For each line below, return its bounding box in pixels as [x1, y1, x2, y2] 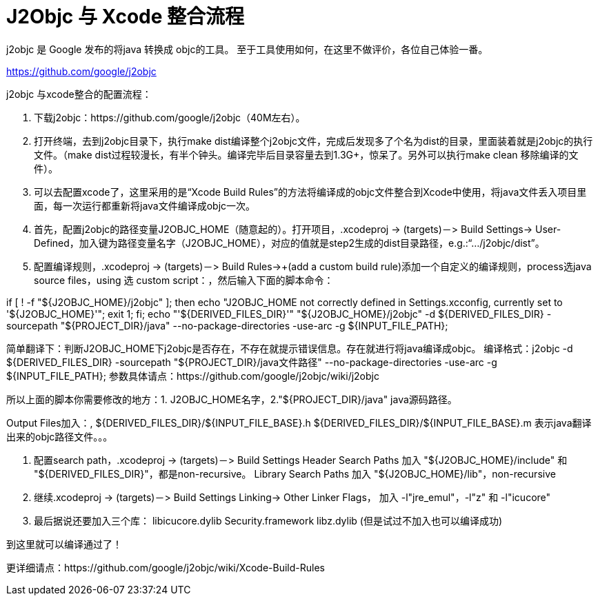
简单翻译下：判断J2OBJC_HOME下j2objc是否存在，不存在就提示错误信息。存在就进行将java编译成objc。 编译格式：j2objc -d [6, 342, 573, 354]
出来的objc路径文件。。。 [6, 430, 113, 442]
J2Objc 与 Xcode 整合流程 [6, 5, 245, 28]
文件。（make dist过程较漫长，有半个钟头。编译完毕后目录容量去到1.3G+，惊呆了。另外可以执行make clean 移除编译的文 [34, 148, 579, 161]
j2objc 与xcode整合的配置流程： [6, 88, 152, 100]
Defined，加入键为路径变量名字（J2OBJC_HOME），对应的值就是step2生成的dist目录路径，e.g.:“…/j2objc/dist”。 [34, 236, 545, 249]
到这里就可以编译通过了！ [6, 538, 122, 550]
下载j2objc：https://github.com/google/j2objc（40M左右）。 [34, 111, 306, 123]
